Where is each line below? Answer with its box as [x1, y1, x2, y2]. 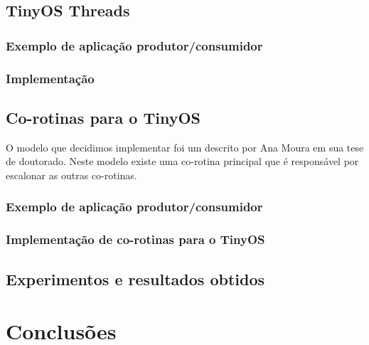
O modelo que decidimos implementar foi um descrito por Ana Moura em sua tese [6, 139, 364, 154]
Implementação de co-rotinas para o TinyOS [6, 230, 265, 248]
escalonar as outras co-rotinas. [6, 167, 137, 182]
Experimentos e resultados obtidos [6, 267, 264, 290]
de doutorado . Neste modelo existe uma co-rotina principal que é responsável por [6, 154, 359, 169]
